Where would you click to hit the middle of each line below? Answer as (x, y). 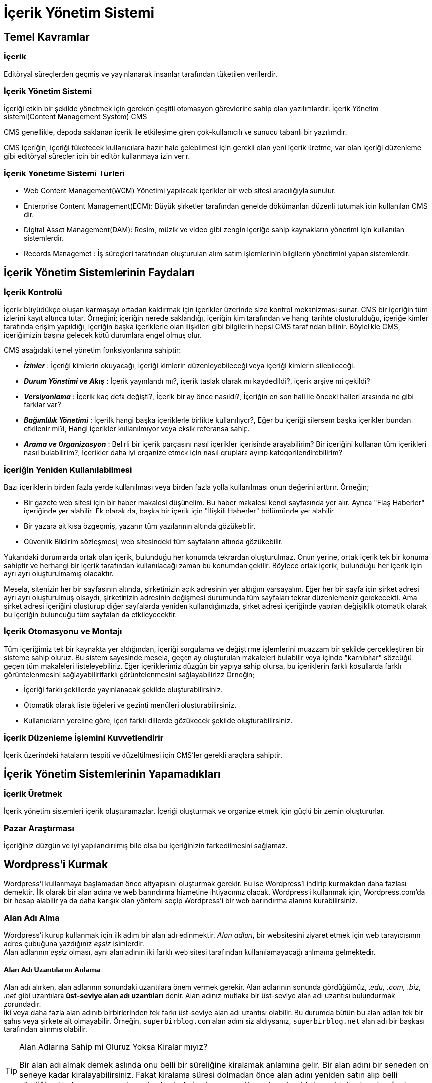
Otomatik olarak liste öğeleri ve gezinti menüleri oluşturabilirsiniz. (130, 705)
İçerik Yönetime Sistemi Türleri (64, 173)
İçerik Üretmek (33, 794)
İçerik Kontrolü (33, 292)
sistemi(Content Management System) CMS (76, 117)
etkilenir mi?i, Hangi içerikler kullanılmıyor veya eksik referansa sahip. (137, 429)
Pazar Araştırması (39, 828)
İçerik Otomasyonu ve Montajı (63, 632)
